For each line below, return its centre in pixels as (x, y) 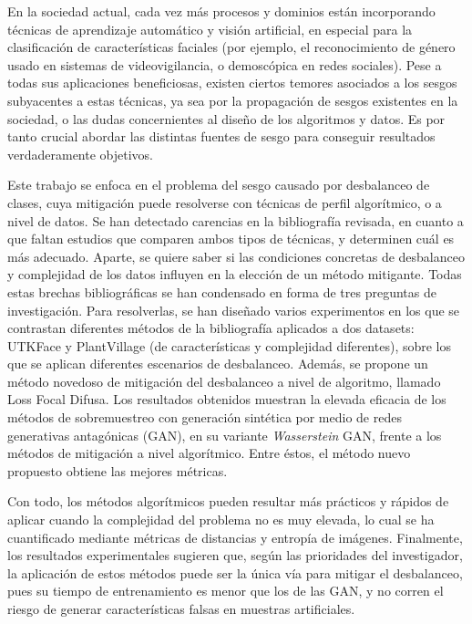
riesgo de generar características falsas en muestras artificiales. (181, 608)
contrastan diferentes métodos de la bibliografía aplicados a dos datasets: (211, 328)
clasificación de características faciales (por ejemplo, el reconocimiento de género (231, 47)
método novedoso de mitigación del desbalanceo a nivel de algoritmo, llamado (224, 381)
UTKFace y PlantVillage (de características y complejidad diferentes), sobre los (230, 345)
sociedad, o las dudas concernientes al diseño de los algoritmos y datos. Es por (226, 118)
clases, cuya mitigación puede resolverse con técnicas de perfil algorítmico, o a (225, 202)
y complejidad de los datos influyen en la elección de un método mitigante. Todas (235, 274)
